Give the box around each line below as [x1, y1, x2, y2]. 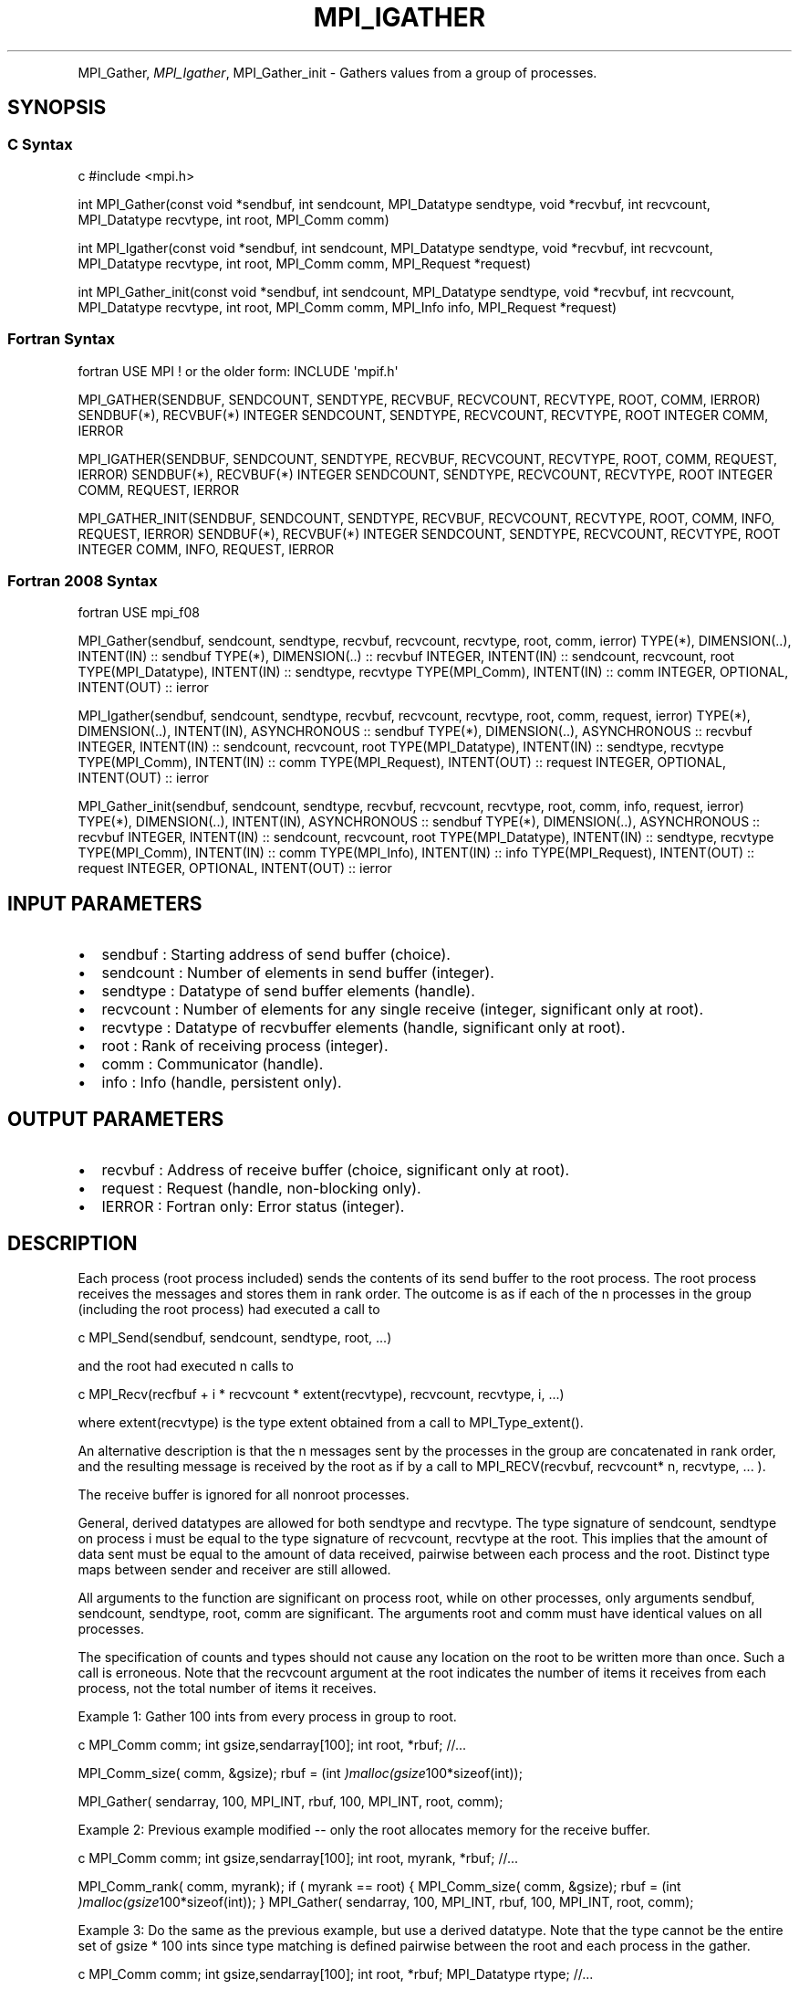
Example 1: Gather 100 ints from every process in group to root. [78, 1709, 457, 1724]
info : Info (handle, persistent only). [101, 1073, 342, 1092]
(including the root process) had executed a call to [78, 1301, 380, 1317]
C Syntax [7, 134, 73, 153]
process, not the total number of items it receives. [78, 1680, 377, 1696]
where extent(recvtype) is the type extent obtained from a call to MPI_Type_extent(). [78, 1415, 584, 1430]
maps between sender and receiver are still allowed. [78, 1562, 391, 1577]
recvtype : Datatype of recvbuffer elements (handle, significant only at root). [101, 1018, 626, 1037]
